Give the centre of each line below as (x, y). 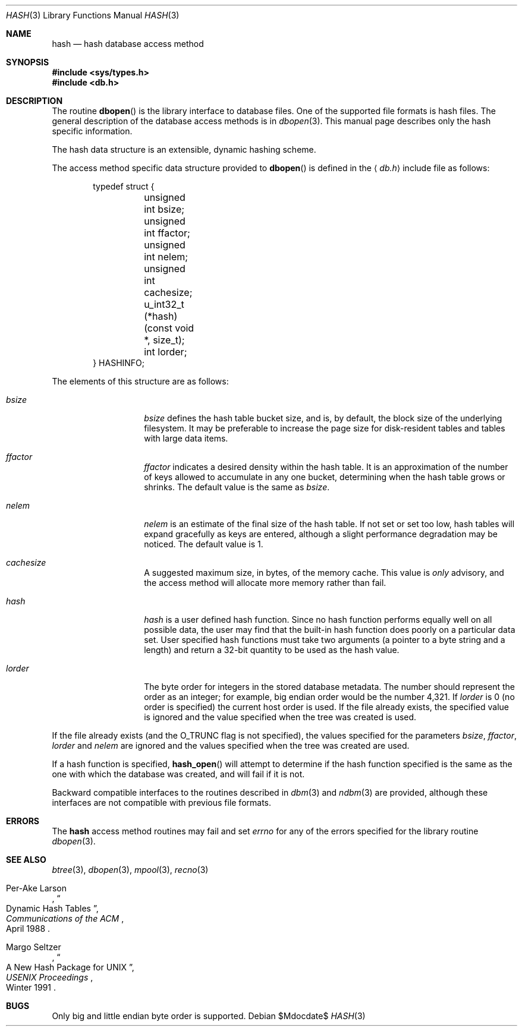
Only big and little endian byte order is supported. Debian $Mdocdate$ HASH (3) (209, 1016)
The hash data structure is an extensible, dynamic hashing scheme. (184, 149)
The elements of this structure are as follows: (140, 381)
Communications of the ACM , (65, 918)
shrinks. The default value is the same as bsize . (237, 487)
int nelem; (166, 257)
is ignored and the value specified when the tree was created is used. (280, 717)
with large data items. (186, 438)
